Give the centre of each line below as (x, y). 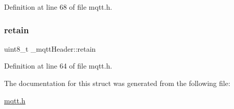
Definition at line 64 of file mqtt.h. (58, 66)
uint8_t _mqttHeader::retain (50, 48)
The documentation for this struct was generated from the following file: (117, 83)
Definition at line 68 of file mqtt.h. (58, 7)
